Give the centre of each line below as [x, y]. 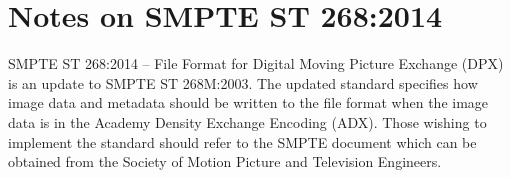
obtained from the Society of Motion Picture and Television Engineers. [225, 161]
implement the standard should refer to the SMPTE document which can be [242, 141]
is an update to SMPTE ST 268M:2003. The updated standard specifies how [243, 82]
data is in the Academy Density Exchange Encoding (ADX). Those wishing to [247, 121]
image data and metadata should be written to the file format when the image [248, 102]
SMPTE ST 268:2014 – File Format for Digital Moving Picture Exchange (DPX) [256, 63]
